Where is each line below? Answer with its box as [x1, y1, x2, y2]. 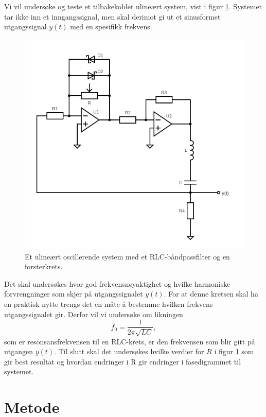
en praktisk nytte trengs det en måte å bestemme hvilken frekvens [4, 299, 213, 309]
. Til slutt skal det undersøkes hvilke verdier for [54, 346, 204, 357]
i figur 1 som [214, 346, 254, 357]
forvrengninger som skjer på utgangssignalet [4, 288, 143, 299]
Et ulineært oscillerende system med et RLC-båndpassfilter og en [25, 251, 230, 262]
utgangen [4, 346, 33, 357]
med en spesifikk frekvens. [70, 21, 152, 32]
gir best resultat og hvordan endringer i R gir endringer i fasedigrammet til [4, 356, 241, 367]
